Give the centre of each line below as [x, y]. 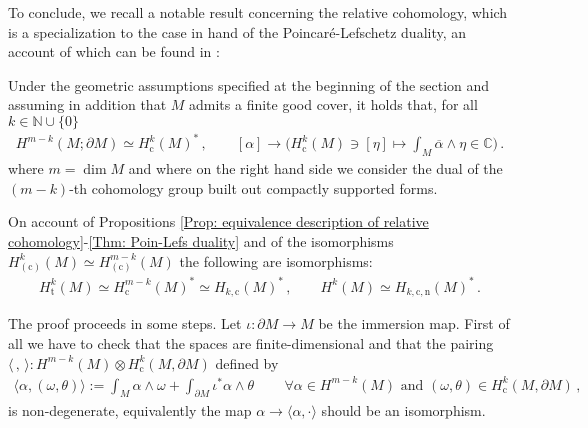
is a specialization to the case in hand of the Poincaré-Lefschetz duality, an [237, 31]
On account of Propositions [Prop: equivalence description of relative [218, 221]
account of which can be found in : [114, 51]
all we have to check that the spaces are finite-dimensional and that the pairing [251, 342]
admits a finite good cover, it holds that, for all [333, 104]
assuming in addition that [87, 104]
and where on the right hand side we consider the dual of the [315, 168]
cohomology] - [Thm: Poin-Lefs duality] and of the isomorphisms [201, 241]
